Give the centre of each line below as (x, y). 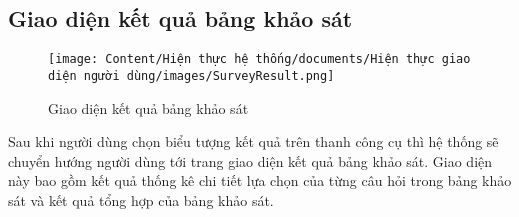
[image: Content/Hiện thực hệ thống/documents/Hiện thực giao (259, 59)
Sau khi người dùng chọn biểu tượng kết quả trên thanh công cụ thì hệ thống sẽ (253, 141)
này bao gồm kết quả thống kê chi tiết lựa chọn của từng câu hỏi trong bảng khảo (260, 180)
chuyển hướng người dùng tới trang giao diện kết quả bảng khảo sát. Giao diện (250, 160)
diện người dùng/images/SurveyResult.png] (191, 75)
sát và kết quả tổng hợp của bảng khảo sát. (141, 199)
